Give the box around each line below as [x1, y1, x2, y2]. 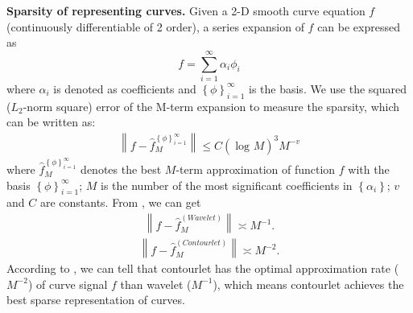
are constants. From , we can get [39, 194, 201, 211]
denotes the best [81, 160, 162, 177]
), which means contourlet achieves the [213, 275, 404, 292]
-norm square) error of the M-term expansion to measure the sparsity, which [23, 97, 400, 114]
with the [348, 160, 390, 177]
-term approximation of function [176, 160, 336, 177]
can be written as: [6, 113, 96, 130]
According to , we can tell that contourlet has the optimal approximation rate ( [6, 260, 399, 277]
